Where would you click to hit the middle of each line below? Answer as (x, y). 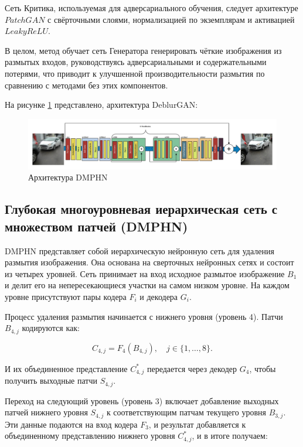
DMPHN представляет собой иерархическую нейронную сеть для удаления (139, 250)
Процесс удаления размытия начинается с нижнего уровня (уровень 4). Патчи (144, 316)
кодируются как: (51, 328)
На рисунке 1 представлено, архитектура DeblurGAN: (101, 105)
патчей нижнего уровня (46, 412)
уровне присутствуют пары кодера (66, 297)
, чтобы (263, 368)
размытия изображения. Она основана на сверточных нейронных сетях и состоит (149, 262)
